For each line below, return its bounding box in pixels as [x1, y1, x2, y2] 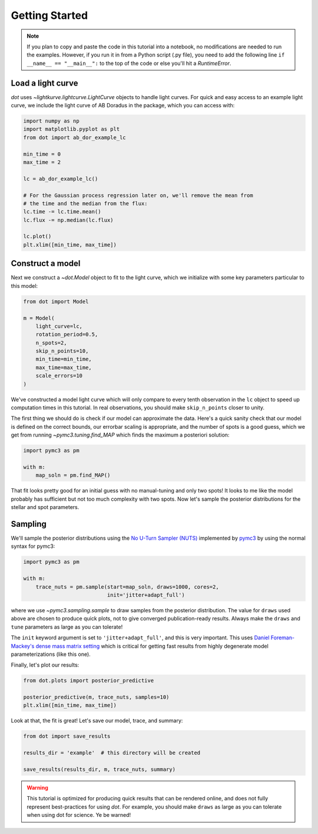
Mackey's [11, 642, 35, 649]
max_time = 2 [23, 159, 61, 165]
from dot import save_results [23, 733, 111, 740]
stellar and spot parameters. [11, 504, 79, 511]
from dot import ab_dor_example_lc [23, 134, 126, 141]
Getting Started [11, 9, 88, 22]
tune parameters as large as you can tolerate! [11, 623, 123, 631]
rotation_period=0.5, [35, 331, 98, 338]
